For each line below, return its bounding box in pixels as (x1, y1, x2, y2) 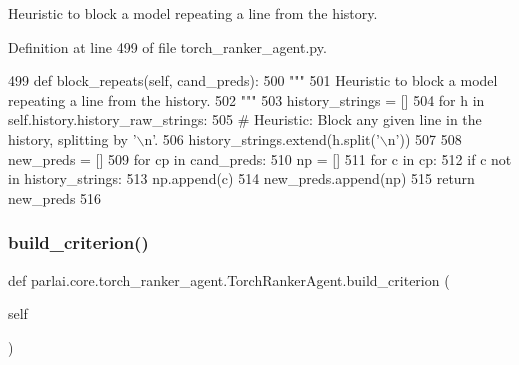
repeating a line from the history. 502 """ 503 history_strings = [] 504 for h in (8, 89, 485, 110)
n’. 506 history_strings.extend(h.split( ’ (144, 128, 380, 149)
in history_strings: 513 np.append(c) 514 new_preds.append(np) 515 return (8, 168, 475, 189)
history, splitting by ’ (8, 128, 137, 149)
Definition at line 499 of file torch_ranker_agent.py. (8, 36, 327, 57)
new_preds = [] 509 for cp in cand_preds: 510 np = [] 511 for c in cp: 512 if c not (8, 148, 512, 169)
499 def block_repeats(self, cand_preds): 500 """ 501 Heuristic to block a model (8, 70, 498, 91)
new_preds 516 (8, 187, 102, 208)
